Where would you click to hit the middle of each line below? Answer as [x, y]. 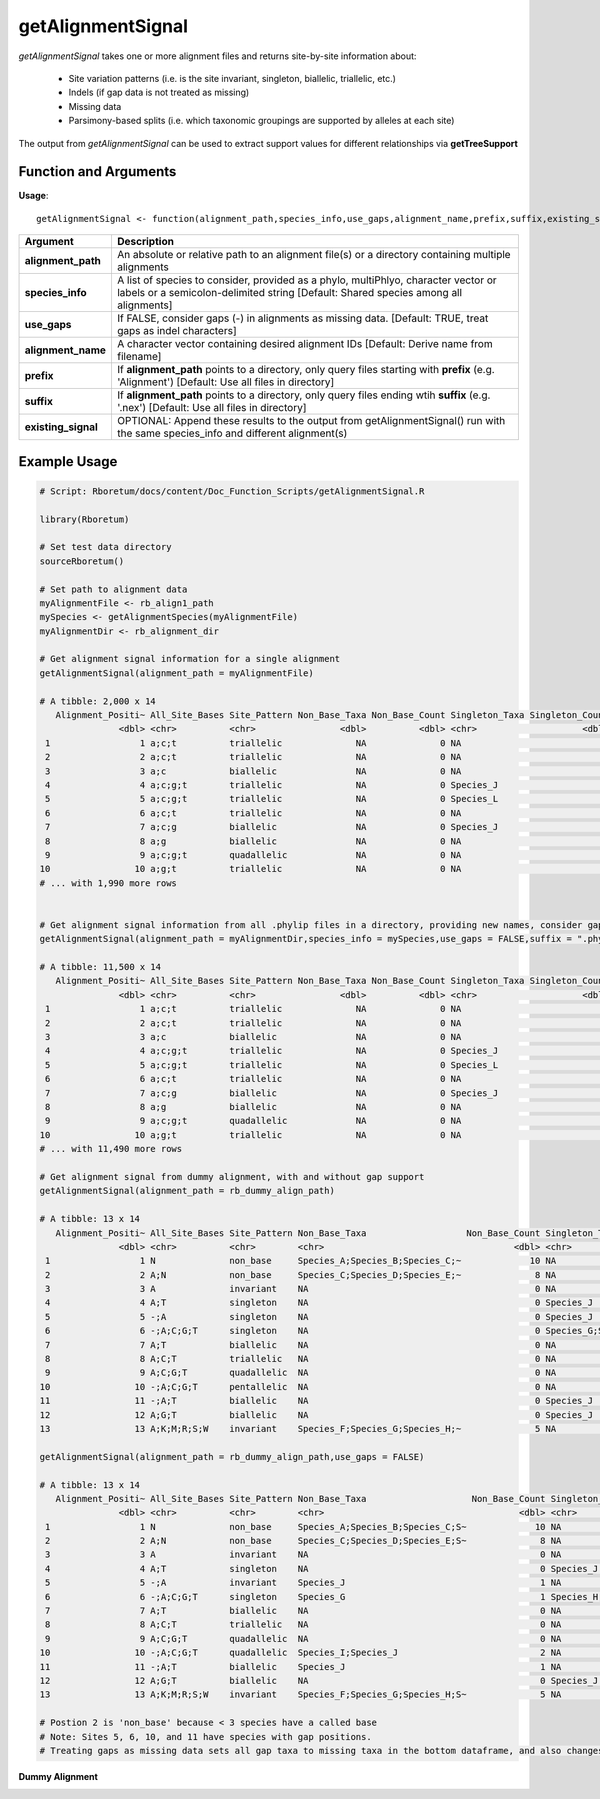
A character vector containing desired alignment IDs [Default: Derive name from [305, 344]
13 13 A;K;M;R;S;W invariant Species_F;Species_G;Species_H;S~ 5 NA [300, 1694]
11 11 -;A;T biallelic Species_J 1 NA [300, 1666]
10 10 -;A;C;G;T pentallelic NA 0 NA [298, 1386]
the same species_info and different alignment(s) [232, 433]
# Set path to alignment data [113, 589]
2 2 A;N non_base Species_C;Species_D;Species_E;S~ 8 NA [303, 1541]
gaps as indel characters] [176, 331]
